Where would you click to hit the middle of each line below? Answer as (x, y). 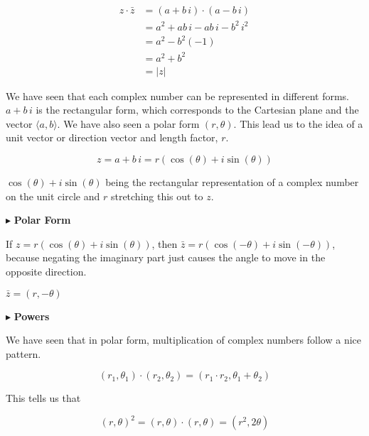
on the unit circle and (53, 196)
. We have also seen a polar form (128, 123)
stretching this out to (157, 196)
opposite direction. (46, 271)
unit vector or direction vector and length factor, (112, 137)
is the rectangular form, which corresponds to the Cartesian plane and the (197, 110)
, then (165, 243)
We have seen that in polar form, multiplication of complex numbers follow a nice (183, 340)
